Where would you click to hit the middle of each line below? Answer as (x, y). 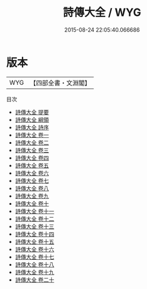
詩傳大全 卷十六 (35, 249)
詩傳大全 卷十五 (35, 241)
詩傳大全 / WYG (102, 12)
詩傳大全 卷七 (32, 180)
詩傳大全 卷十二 (35, 219)
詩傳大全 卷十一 (35, 211)
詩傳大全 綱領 (32, 120)
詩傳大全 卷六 (32, 173)
